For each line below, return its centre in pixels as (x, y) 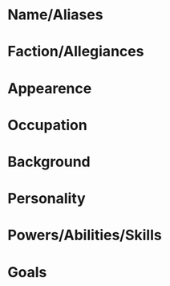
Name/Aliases (55, 15)
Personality (47, 199)
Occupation (47, 125)
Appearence (50, 88)
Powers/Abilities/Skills (85, 235)
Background (49, 161)
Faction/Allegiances (76, 52)
